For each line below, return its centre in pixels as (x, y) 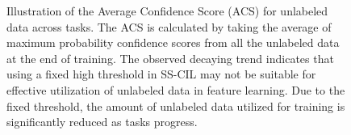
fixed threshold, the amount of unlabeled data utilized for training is (176, 105)
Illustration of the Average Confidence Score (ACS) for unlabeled (167, 11)
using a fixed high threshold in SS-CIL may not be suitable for (161, 74)
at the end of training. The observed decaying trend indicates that (170, 58)
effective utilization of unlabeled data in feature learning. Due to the (176, 89)
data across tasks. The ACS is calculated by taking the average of (169, 26)
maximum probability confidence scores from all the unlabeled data (173, 42)
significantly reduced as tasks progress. (102, 122)
